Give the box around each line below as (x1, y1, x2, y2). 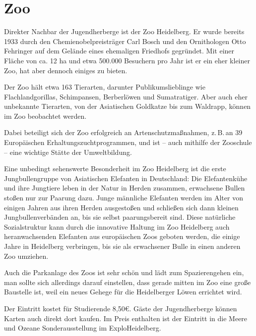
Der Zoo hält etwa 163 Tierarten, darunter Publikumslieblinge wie (4, 82, 205, 92)
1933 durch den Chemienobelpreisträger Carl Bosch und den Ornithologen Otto (4, 36, 246, 46)
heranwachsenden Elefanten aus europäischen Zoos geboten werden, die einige (4, 231, 240, 241)
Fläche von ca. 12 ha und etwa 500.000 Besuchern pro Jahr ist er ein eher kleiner (4, 55, 250, 65)
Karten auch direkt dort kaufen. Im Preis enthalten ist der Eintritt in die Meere (4, 313, 248, 323)
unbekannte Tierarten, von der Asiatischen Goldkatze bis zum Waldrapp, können (4, 101, 251, 111)
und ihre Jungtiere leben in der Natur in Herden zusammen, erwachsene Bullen (4, 183, 245, 193)
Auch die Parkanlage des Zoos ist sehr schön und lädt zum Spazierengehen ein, (4, 267, 244, 278)
